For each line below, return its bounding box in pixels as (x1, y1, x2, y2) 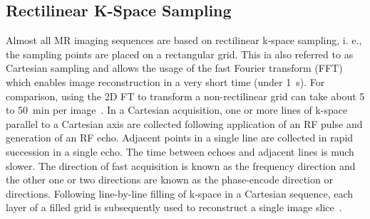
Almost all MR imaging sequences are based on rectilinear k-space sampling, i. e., (6, 33, 362, 48)
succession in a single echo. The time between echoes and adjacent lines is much (6, 144, 354, 159)
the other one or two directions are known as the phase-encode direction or (6, 172, 333, 187)
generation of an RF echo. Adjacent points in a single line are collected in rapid (6, 130, 354, 145)
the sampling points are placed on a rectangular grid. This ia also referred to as (6, 46, 354, 61)
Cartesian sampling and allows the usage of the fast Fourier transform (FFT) (6, 60, 343, 75)
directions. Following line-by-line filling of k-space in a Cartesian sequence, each (6, 186, 354, 201)
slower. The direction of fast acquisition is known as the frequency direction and (6, 158, 356, 173)
